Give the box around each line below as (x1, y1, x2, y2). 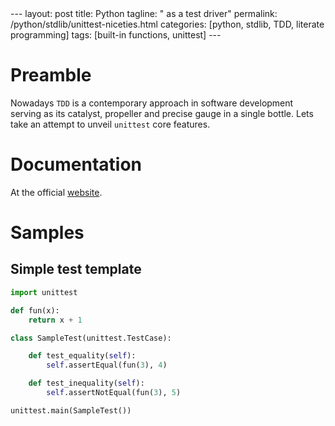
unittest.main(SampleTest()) (10, 405, 132, 416)
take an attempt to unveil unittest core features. (10, 118, 211, 130)
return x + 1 (28, 315, 83, 325)
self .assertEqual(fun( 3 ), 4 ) (46, 360, 168, 371)
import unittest (10, 287, 78, 297)
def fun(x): (10, 305, 60, 316)
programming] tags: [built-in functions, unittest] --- (10, 29, 222, 41)
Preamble (10, 64, 92, 87)
